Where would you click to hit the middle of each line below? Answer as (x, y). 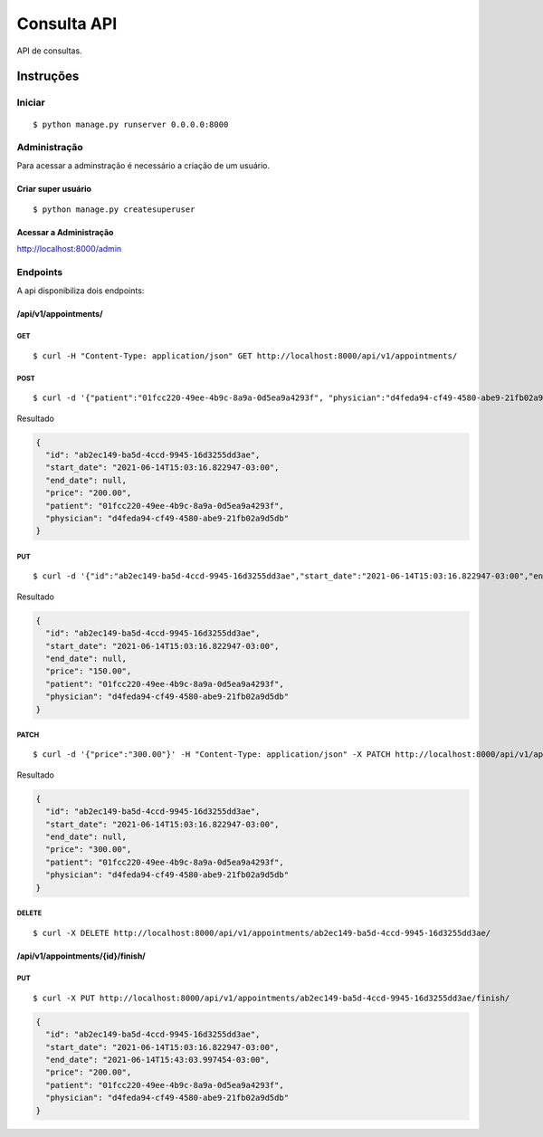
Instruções (48, 76)
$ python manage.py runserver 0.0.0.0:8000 (131, 124)
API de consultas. (49, 51)
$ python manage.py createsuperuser (114, 210)
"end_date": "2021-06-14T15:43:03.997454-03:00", (158, 1060)
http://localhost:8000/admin (69, 249)
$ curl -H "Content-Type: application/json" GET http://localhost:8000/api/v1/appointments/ (245, 356)
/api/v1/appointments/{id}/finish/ (81, 956)
